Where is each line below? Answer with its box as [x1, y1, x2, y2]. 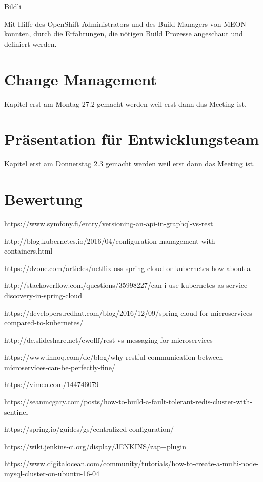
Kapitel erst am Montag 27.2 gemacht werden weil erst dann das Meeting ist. [4, 98, 247, 109]
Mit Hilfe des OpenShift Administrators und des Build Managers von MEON [4, 18, 246, 29]
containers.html [4, 245, 53, 256]
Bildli [4, 1, 22, 11]
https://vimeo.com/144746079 [4, 379, 99, 390]
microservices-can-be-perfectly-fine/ [4, 361, 115, 372]
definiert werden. [4, 38, 57, 49]
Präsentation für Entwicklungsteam [4, 128, 259, 149]
